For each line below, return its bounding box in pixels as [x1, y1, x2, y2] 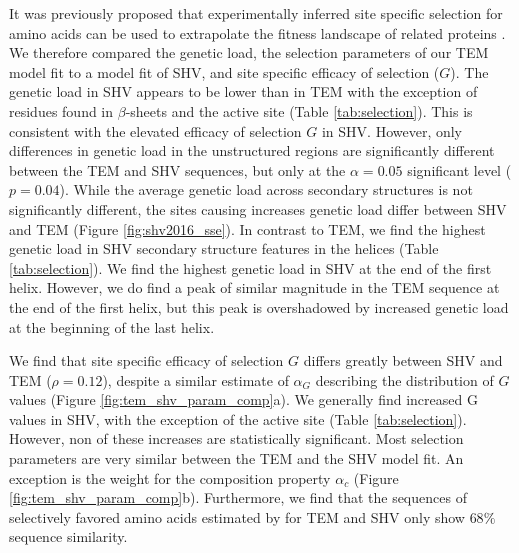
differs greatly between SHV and [303, 350, 503, 371]
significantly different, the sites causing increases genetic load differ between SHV [9, 198, 507, 219]
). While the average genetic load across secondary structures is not [59, 179, 473, 200]
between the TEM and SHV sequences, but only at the [9, 159, 346, 180]
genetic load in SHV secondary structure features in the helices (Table [9, 238, 439, 259]
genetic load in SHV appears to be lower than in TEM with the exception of [9, 81, 478, 102]
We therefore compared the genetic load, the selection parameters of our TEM [9, 42, 489, 63]
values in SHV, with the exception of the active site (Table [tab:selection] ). [9, 408, 467, 429]
